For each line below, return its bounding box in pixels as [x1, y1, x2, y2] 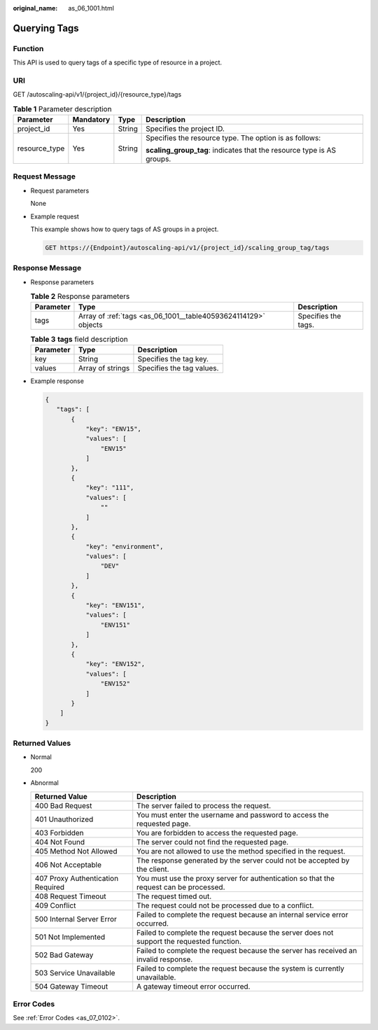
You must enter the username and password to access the [136, 809, 329, 819]
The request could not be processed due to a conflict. [136, 900, 314, 910]
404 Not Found [34, 837, 85, 847]
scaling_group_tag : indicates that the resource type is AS [146, 146, 336, 155]
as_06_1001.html [68, 4, 115, 12]
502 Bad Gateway [34, 949, 94, 959]
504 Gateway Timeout [34, 981, 108, 991]
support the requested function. [136, 936, 241, 946]
